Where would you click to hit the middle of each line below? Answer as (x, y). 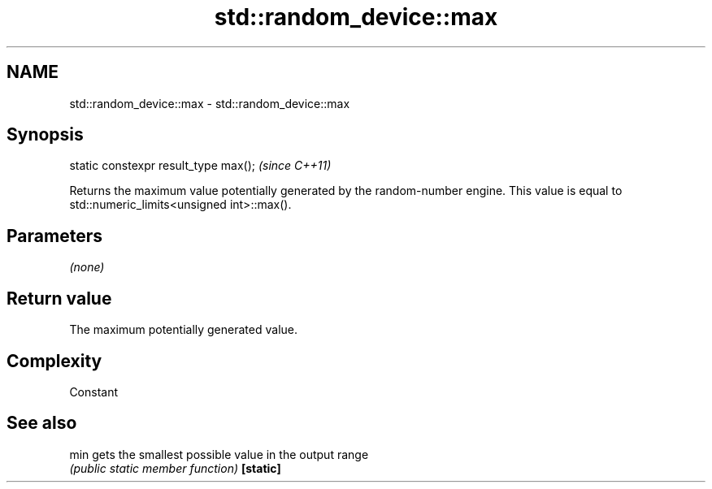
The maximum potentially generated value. (183, 330)
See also (42, 423)
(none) (87, 267)
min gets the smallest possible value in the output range (219, 454)
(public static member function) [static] (175, 468)
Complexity (54, 361)
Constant (94, 392)
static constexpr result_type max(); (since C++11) (200, 166)
